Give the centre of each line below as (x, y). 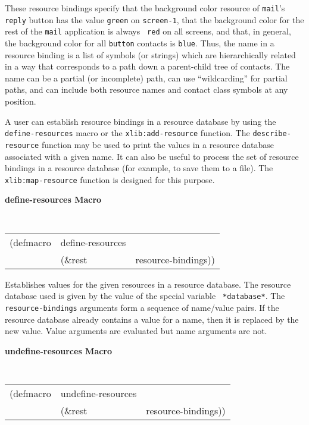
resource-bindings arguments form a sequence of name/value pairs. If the (142, 307)
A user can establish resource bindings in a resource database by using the (141, 121)
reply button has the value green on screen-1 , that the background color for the (154, 19)
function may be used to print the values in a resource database (158, 144)
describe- (272, 134)
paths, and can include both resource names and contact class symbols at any (146, 89)
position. (21, 101)
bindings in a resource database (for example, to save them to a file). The (139, 168)
